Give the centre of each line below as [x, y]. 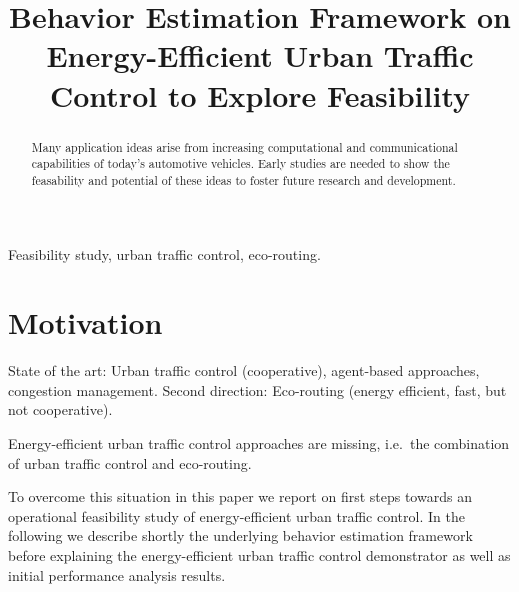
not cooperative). [60, 409]
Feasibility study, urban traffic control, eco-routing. [164, 253]
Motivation [85, 322]
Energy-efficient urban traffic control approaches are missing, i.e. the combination [259, 443]
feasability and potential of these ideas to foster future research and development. [243, 179]
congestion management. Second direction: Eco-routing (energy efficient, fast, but [257, 389]
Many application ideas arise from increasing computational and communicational [244, 146]
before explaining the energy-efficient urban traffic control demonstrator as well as [259, 554]
